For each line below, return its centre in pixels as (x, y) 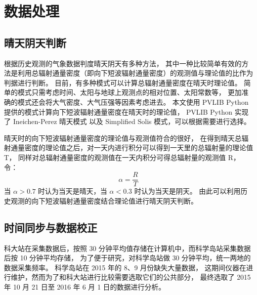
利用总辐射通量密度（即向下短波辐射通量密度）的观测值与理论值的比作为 (135, 73)
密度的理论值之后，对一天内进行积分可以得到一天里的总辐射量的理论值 (139, 147)
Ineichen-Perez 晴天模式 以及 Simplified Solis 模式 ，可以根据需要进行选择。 (132, 121)
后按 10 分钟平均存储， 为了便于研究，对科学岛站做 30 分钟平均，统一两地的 (128, 258)
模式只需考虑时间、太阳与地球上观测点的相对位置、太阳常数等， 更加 (129, 92)
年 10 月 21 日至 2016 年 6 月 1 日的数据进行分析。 (85, 286)
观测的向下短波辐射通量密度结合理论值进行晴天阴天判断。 (104, 200)
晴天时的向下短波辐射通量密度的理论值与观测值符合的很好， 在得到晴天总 (123, 138)
